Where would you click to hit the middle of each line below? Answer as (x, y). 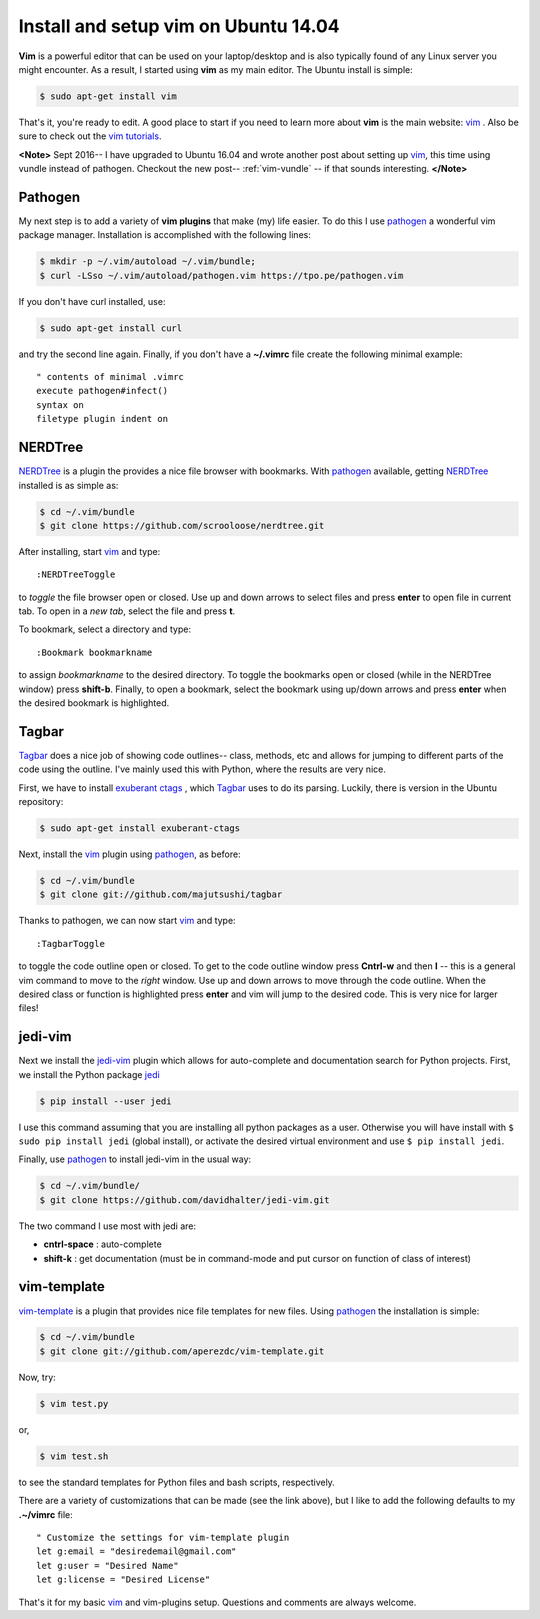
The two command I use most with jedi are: (107, 1226)
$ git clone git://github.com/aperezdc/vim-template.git (182, 1351)
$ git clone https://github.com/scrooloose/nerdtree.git (182, 525)
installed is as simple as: (68, 485)
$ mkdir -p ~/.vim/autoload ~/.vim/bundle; (148, 261)
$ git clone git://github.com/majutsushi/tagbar (161, 894)
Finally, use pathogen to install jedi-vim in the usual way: (135, 1159)
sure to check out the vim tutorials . (90, 136)
